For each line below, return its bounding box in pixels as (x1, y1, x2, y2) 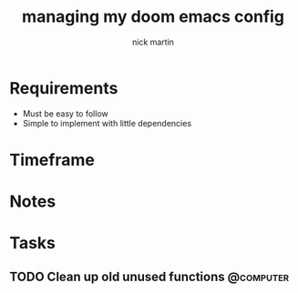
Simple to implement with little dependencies (22, 117, 192, 128)
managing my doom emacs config (21, 6, 285, 27)
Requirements (9, 77, 118, 98)
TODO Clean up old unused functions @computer (9, 268, 290, 284)
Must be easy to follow (22, 107, 108, 119)
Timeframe (9, 149, 96, 170)
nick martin (131, 36, 175, 47)
